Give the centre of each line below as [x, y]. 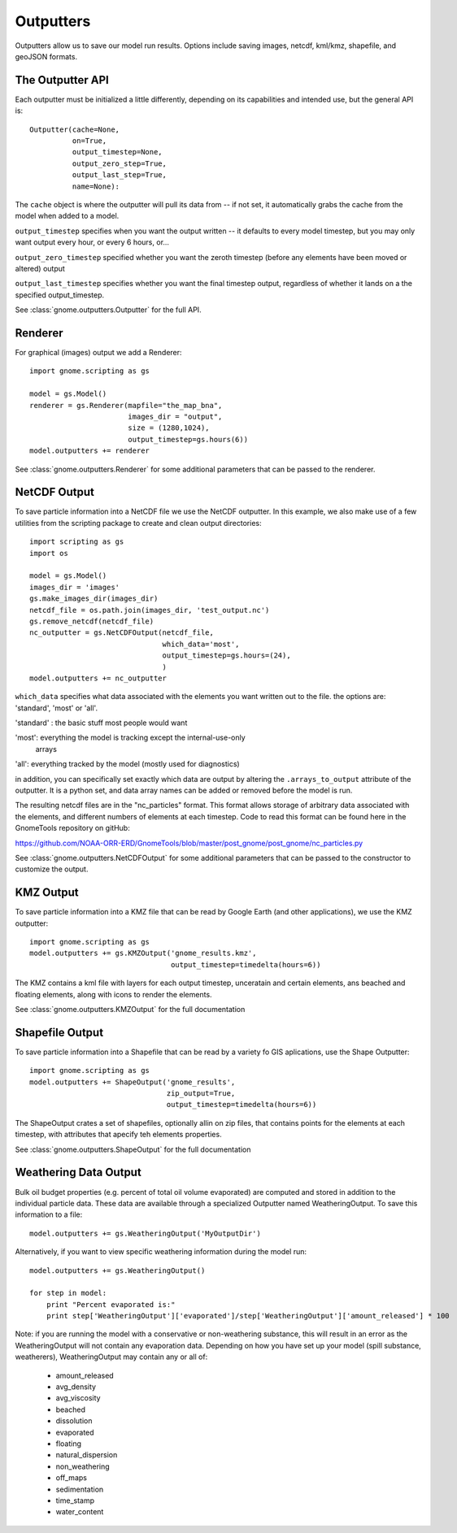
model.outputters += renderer [90, 451]
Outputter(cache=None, [75, 129]
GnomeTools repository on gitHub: [72, 828]
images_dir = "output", [175, 416]
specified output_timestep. [60, 295]
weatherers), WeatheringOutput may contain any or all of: [111, 1357]
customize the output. [52, 869]
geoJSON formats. [46, 56]
